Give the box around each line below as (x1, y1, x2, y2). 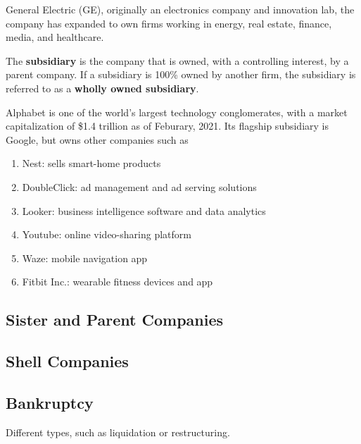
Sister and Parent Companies (6, 309, 224, 331)
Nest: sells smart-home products (22, 156, 161, 171)
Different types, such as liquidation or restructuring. (6, 424, 230, 439)
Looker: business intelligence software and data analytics (22, 203, 266, 218)
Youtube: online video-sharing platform (22, 227, 191, 242)
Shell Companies (6, 350, 129, 372)
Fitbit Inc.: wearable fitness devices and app (22, 274, 213, 289)
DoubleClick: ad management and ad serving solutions (22, 179, 257, 194)
